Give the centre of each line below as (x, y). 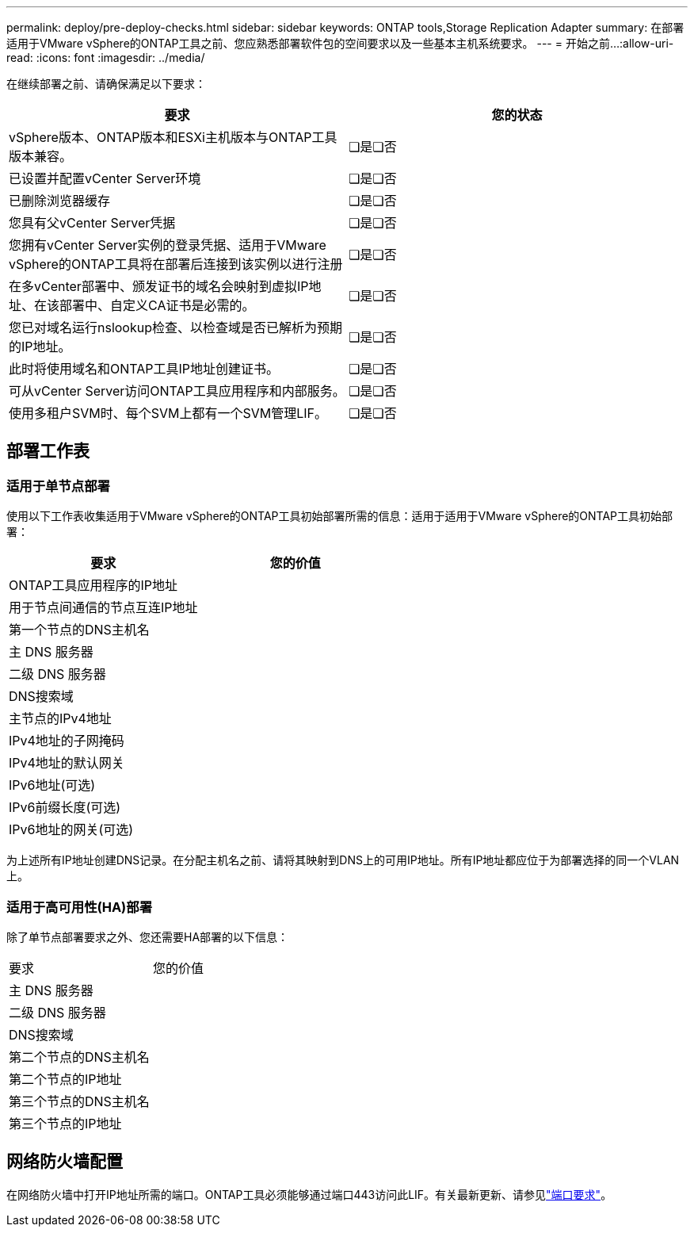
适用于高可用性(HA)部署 (80, 907)
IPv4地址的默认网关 (67, 763)
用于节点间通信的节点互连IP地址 (103, 608)
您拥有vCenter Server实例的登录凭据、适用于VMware (168, 245)
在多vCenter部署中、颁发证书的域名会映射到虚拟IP (159, 286)
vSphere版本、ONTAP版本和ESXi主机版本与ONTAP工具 (173, 137)
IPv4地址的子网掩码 (67, 741)
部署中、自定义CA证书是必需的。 (157, 305)
